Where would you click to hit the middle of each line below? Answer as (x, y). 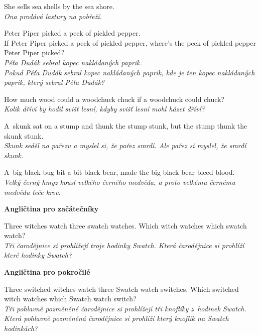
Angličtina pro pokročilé (47, 272)
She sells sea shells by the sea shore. (59, 6)
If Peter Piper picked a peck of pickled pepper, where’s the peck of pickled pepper (130, 42)
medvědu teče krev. (32, 192)
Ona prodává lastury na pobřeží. (53, 16)
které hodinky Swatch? (38, 255)
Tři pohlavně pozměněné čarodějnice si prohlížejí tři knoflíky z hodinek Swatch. (125, 308)
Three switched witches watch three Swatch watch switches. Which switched (121, 289)
